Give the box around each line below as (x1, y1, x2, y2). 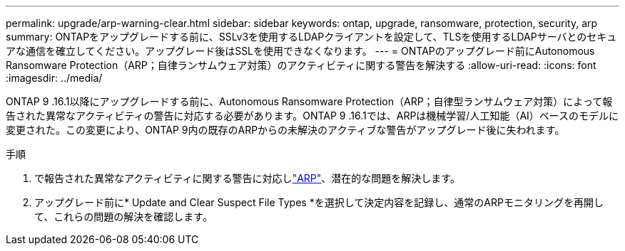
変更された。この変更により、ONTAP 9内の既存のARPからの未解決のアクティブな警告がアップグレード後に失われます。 (6, 124, 565, 136)
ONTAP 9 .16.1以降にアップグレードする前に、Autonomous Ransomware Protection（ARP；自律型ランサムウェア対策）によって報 (6, 95, 613, 107)
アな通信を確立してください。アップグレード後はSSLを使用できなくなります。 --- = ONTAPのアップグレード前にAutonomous (6, 45, 595, 57)
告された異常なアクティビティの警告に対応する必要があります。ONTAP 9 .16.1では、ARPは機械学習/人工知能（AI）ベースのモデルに (6, 110, 619, 122)
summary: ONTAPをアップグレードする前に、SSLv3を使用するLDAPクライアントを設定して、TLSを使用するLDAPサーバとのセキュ (6, 31, 617, 43)
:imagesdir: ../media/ (6, 72, 103, 84)
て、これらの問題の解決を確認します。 (34, 210, 213, 223)
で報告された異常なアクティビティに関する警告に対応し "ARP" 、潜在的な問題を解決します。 (34, 172, 460, 184)
